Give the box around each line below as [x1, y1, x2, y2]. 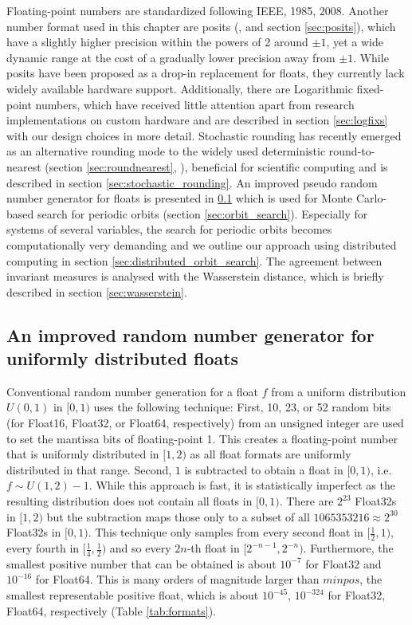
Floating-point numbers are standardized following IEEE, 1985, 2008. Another [6, 2, 389, 18]
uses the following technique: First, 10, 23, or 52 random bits [93, 399, 391, 415]
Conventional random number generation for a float [6, 383, 258, 399]
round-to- [328, 143, 375, 159]
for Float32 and [305, 555, 382, 572]
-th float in [186, 540, 240, 556]
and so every [109, 540, 171, 556]
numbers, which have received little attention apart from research [35, 96, 355, 112]
